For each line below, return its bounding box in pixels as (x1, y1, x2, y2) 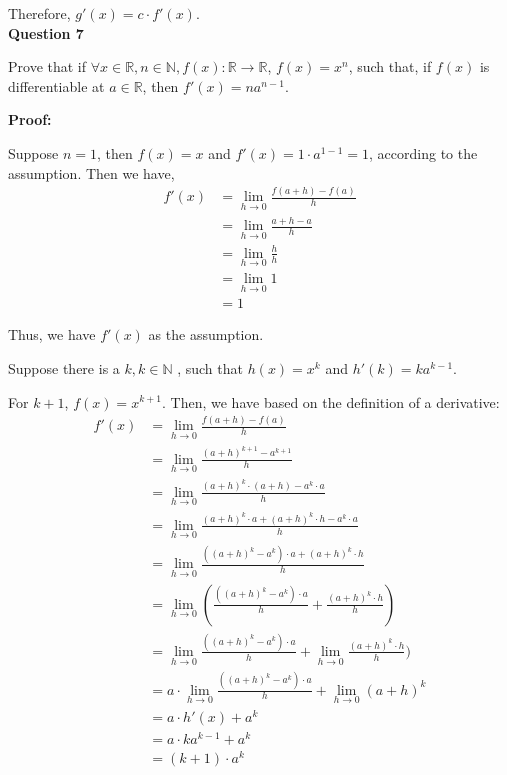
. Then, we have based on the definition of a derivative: (162, 391, 500, 412)
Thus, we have (8, 324, 96, 345)
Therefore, (8, 3, 71, 23)
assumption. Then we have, (8, 162, 175, 183)
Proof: (8, 109, 52, 130)
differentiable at (8, 75, 105, 96)
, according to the (369, 142, 478, 163)
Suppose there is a (8, 357, 120, 378)
